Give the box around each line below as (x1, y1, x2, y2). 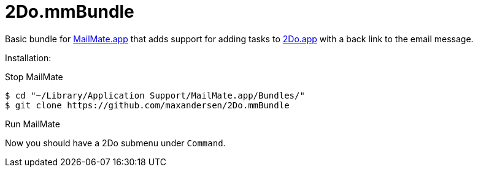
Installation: (5, 52, 52, 63)
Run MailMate (5, 118, 60, 129)
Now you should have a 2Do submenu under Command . (5, 137, 226, 148)
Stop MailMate (5, 71, 63, 82)
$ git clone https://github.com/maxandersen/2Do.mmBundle (5, 100, 290, 110)
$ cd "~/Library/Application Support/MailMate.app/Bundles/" (5, 90, 305, 100)
